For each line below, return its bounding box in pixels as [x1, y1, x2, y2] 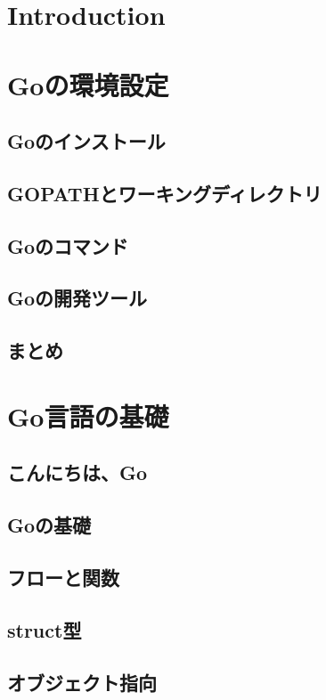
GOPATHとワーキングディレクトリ [7, 179, 322, 207]
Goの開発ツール [7, 284, 148, 312]
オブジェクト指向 [7, 668, 157, 696]
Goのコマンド [7, 232, 129, 259]
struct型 [7, 615, 82, 643]
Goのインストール [7, 127, 166, 155]
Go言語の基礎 [7, 397, 169, 434]
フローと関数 [7, 563, 119, 590]
